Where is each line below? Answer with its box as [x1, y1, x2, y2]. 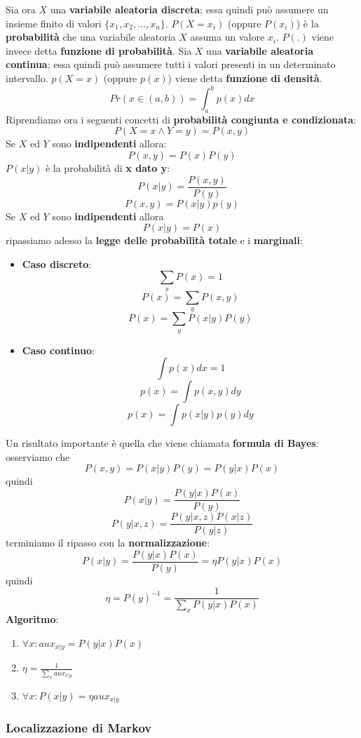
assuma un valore [190, 29, 265, 44]
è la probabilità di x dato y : [45, 161, 170, 175]
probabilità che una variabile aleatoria [6, 29, 176, 44]
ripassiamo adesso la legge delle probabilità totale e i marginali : [6, 233, 303, 248]
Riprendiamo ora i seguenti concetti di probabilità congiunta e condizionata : [6, 112, 356, 126]
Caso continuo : [22, 342, 95, 357]
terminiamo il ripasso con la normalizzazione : [6, 535, 210, 550]
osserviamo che [6, 449, 70, 464]
